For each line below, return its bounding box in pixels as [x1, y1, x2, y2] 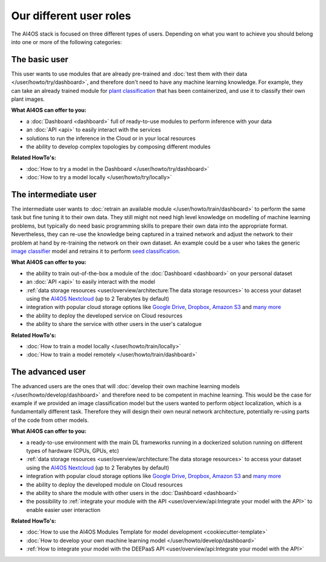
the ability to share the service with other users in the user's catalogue [26, 321, 202, 328]
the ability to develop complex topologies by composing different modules [26, 142, 211, 150]
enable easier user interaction [26, 506, 101, 513]
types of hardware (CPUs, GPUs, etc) [26, 447, 120, 454]
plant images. [11, 95, 45, 103]
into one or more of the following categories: [11, 38, 122, 45]
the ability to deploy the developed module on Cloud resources [26, 481, 184, 488]
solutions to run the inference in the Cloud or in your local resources [26, 135, 196, 142]
